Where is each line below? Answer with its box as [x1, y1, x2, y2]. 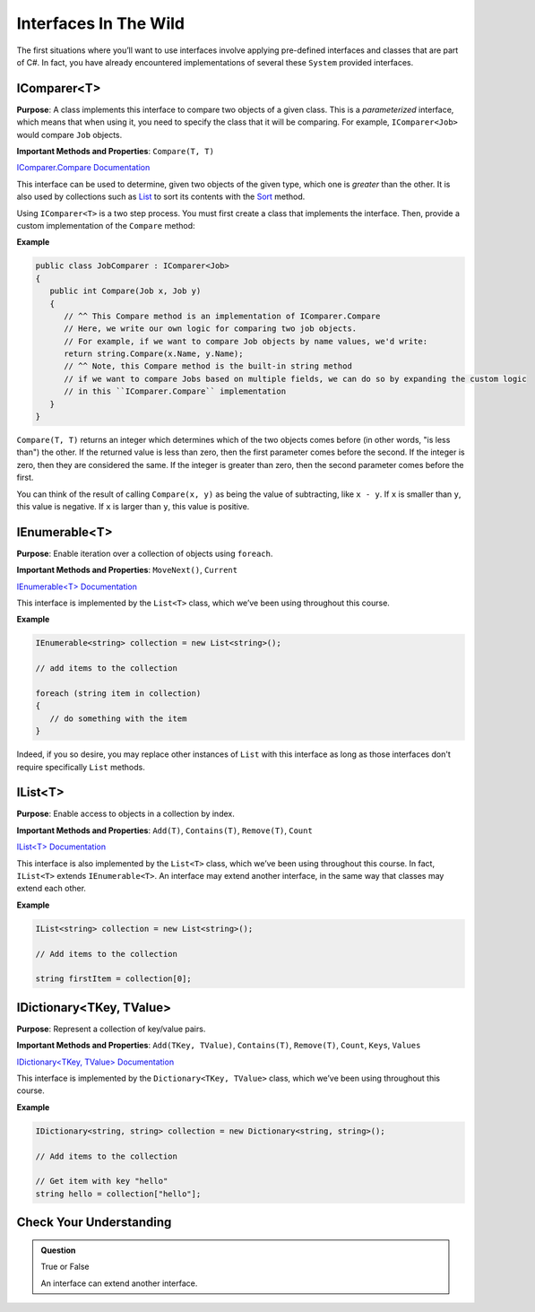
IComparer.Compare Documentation [16, 162, 151, 173]
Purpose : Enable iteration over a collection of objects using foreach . [16, 548, 273, 559]
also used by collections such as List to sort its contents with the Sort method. [16, 191, 306, 202]
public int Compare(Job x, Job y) [49, 286, 202, 296]
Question [40, 1245, 76, 1256]
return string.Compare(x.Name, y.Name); [64, 349, 244, 359]
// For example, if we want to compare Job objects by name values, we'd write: [64, 336, 428, 346]
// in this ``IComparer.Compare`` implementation [64, 387, 287, 396]
